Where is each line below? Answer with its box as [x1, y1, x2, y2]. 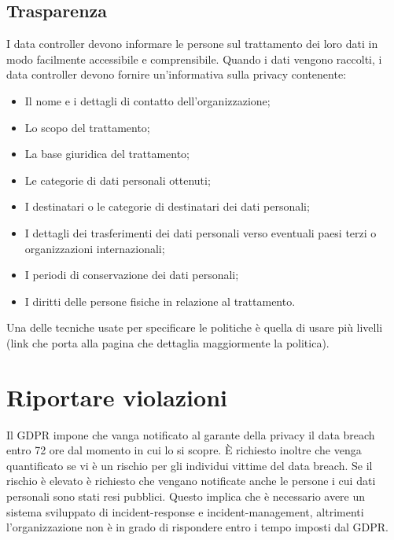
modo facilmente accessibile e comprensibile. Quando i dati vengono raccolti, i [6, 50, 382, 67]
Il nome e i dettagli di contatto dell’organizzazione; [24, 92, 271, 108]
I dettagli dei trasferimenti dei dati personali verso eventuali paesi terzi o [24, 224, 377, 241]
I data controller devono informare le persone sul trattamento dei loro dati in [6, 35, 378, 52]
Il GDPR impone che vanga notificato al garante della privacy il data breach [6, 426, 375, 443]
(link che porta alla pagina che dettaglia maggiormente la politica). [6, 334, 330, 351]
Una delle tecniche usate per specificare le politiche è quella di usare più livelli [6, 319, 383, 336]
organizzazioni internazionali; [24, 240, 165, 256]
